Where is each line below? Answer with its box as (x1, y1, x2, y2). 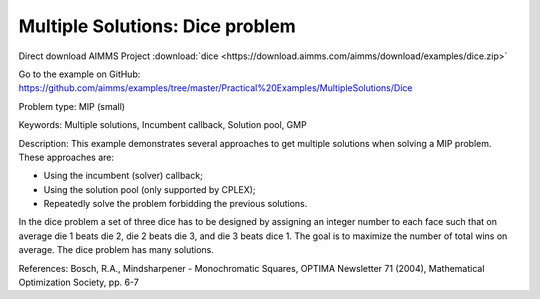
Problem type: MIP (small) (18, 100, 125, 112)
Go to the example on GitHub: (18, 68, 141, 80)
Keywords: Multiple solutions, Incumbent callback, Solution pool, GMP (18, 119, 307, 131)
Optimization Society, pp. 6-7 (18, 276, 139, 289)
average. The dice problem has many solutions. (18, 244, 215, 256)
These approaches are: (18, 151, 115, 163)
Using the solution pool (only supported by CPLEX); (43, 183, 256, 195)
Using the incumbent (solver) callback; (43, 170, 204, 182)
